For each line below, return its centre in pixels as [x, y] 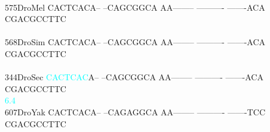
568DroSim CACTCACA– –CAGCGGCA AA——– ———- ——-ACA [135, 42]
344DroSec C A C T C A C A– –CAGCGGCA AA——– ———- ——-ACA [134, 77]
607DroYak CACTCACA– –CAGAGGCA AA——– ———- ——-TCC [135, 111]
